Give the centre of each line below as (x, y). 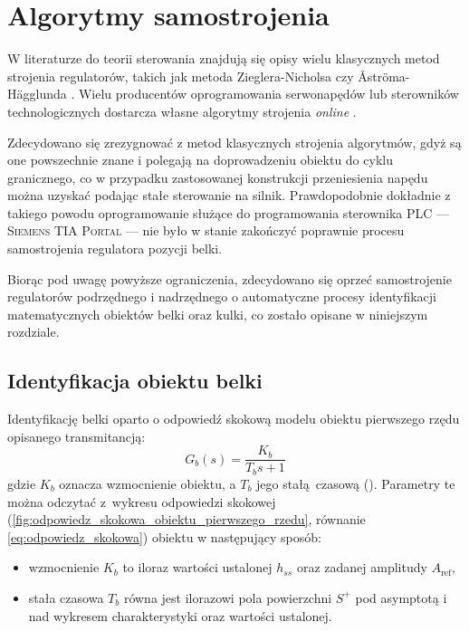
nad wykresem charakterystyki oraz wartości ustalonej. (180, 615)
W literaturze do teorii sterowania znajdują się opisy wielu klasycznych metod (224, 58)
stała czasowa (66, 597)
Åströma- (384, 76)
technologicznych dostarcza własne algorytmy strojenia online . (182, 111)
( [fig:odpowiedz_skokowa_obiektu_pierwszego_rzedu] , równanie (187, 519)
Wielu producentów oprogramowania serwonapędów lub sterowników (268, 94)
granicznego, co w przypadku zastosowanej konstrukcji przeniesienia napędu (218, 177)
